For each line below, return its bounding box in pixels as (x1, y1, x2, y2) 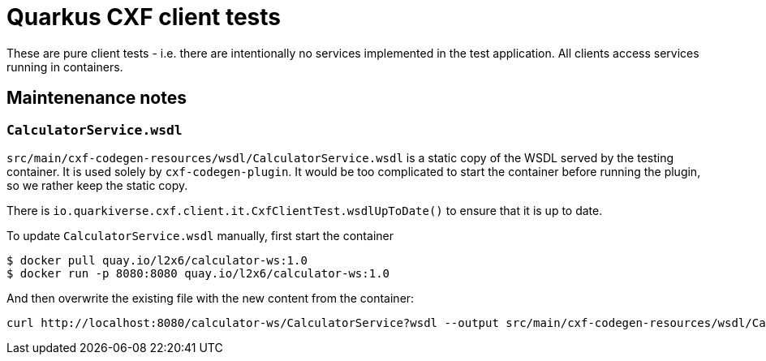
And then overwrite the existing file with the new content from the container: (6, 290, 415, 305)
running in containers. (6, 59, 123, 74)
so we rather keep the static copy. (6, 178, 188, 192)
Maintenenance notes (6, 88, 187, 109)
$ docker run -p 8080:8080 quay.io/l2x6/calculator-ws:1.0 (6, 266, 390, 280)
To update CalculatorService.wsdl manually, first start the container (6, 228, 394, 243)
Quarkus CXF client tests (6, 3, 282, 31)
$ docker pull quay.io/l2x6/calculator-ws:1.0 (6, 253, 308, 267)
